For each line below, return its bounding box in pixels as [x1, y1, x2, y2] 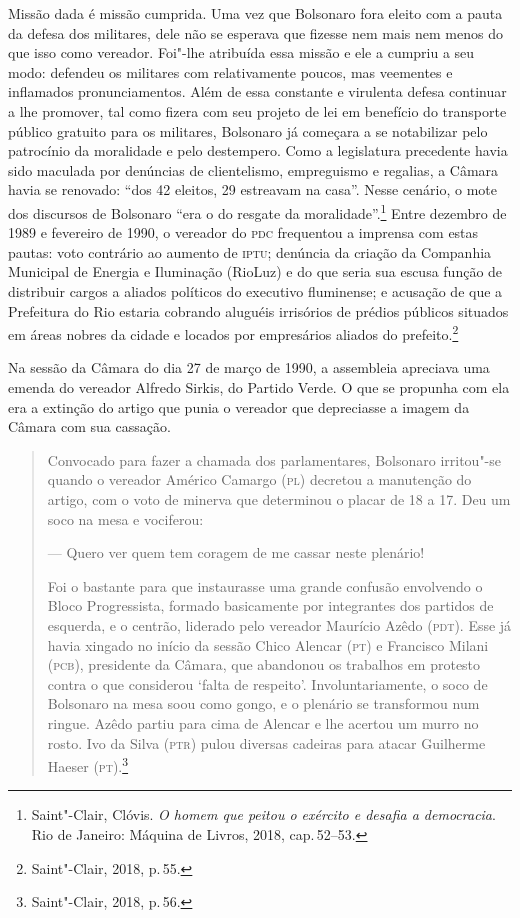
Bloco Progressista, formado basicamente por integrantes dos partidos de [47, 595, 494, 616]
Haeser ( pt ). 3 [47, 753, 129, 776]
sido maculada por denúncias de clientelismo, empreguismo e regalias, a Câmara [8, 159, 499, 180]
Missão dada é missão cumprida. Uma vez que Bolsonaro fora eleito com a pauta [8, 3, 503, 23]
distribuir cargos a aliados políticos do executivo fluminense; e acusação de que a [8, 280, 503, 301]
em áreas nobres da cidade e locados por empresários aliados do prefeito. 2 [8, 321, 459, 344]
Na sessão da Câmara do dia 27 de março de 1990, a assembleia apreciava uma [8, 357, 490, 378]
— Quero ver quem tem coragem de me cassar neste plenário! [47, 542, 425, 563]
